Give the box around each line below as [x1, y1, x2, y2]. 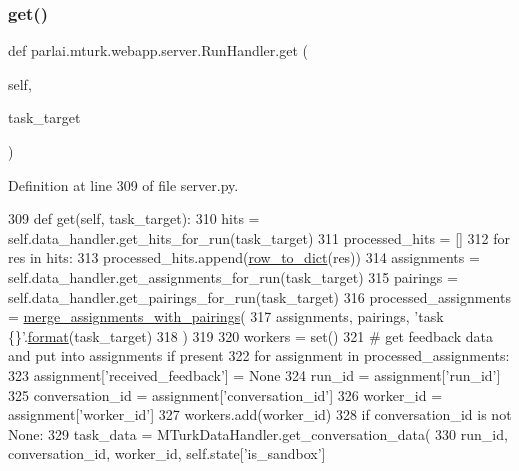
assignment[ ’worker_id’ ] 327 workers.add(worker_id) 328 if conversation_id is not [8, 404, 512, 425]
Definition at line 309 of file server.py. [8, 174, 239, 195]
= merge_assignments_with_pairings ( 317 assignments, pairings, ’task [8, 306, 444, 327]
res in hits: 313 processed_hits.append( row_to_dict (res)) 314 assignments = [8, 247, 480, 268]
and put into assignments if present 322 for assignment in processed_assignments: [8, 345, 510, 366]
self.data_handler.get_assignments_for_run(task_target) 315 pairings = [8, 266, 458, 287]
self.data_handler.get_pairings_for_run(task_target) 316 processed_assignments [8, 286, 511, 307]
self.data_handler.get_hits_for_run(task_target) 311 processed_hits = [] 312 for [8, 227, 511, 248]
